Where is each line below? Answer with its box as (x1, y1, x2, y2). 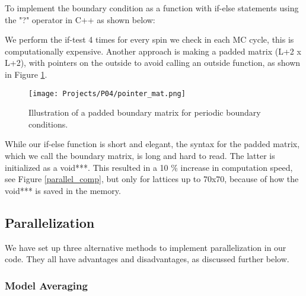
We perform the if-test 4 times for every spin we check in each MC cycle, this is (5, 33, 294, 46)
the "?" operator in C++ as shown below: (5, 13, 155, 26)
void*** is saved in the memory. (5, 184, 121, 196)
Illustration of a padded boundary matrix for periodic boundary (28, 106, 261, 119)
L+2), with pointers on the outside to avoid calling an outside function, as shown (5, 56, 301, 69)
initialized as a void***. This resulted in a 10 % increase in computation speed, (5, 161, 293, 173)
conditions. (28, 117, 68, 130)
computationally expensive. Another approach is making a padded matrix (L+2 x (5, 44, 301, 57)
